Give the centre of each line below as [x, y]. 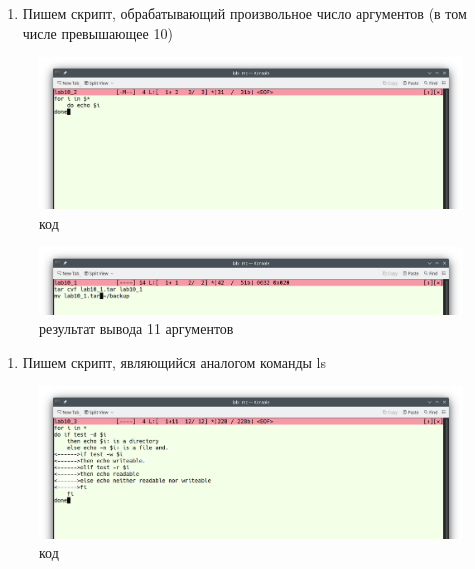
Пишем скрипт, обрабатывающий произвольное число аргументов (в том [244, 13]
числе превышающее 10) [97, 32]
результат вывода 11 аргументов [136, 328]
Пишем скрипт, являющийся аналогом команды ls [174, 361]
